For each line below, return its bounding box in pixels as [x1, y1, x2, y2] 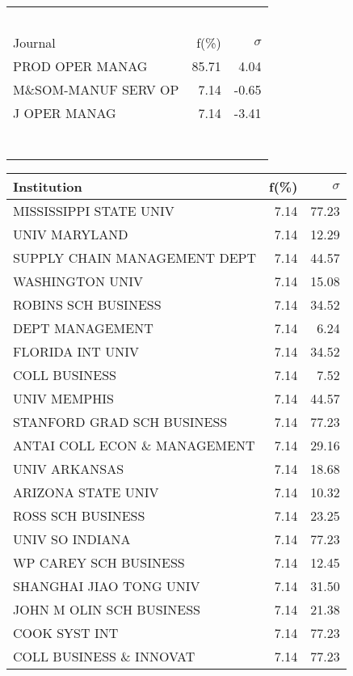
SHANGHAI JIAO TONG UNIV [13, 577, 200, 595]
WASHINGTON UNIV [13, 272, 144, 290]
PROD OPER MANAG [13, 57, 148, 75]
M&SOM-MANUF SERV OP [13, 80, 179, 99]
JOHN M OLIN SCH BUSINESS [13, 600, 201, 619]
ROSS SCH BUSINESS [13, 506, 145, 525]
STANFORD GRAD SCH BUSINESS [13, 412, 228, 431]
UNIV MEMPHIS [13, 389, 114, 408]
